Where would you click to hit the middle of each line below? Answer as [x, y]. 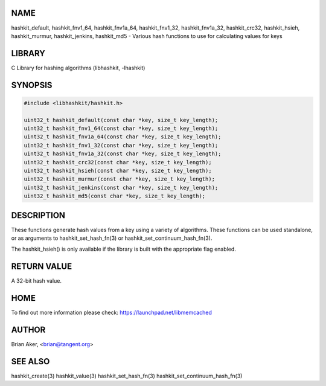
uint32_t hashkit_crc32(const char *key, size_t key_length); [118, 162]
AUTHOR [28, 330]
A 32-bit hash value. [36, 281]
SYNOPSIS [32, 85]
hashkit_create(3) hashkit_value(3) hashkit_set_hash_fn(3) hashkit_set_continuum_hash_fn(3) [127, 376]
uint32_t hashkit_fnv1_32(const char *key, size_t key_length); [121, 145]
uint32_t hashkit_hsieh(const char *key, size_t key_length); [118, 170]
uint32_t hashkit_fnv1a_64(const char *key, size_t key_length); [123, 137]
